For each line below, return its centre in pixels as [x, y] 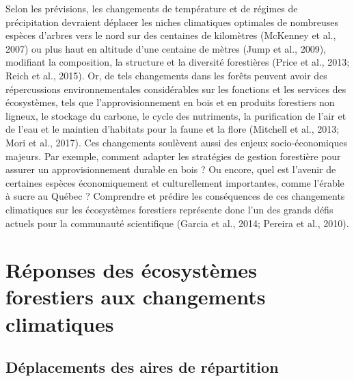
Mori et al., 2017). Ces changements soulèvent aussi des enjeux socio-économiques [176, 142]
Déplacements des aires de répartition [142, 367]
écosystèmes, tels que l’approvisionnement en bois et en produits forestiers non [170, 102]
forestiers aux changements [136, 297]
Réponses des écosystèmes [131, 270]
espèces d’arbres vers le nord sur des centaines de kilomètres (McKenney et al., [171, 35]
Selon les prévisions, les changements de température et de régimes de [152, 8]
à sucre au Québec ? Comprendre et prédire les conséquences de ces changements [175, 196]
